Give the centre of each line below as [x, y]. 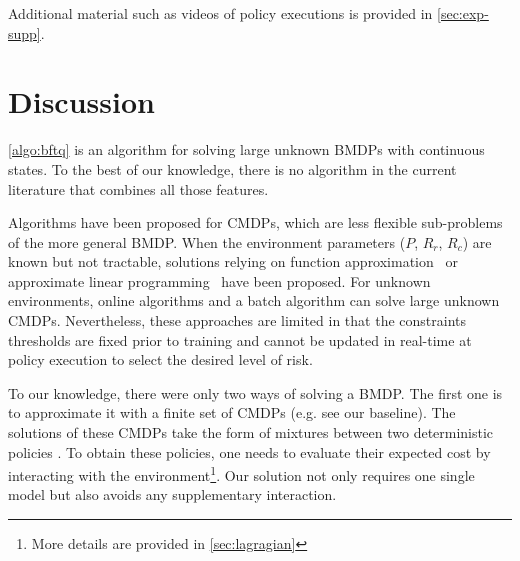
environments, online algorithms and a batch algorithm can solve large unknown [254, 300]
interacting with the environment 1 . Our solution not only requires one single [241, 473]
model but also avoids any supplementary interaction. [172, 494]
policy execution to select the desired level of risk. [160, 359]
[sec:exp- [463, 13]
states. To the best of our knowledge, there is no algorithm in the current [232, 168]
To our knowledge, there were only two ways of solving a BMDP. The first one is [255, 392]
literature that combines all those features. [138, 188]
